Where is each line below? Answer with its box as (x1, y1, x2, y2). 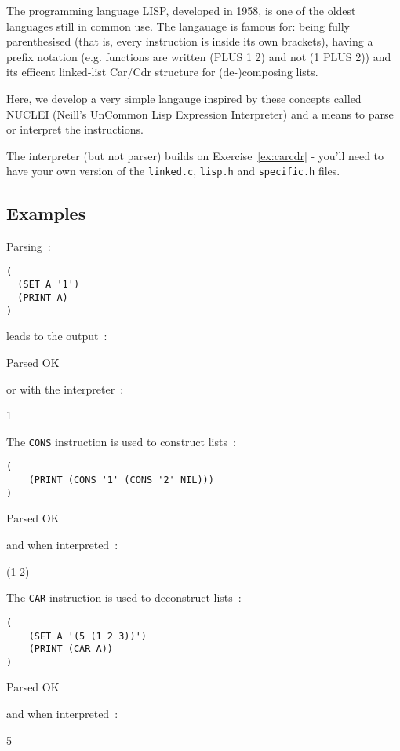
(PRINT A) (17, 292, 68, 304)
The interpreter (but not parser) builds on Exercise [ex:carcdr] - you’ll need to (6, 147, 384, 163)
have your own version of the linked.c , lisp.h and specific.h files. (6, 163, 340, 179)
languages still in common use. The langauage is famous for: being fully (6, 17, 350, 34)
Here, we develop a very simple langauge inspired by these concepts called (6, 90, 362, 106)
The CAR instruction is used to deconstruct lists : (6, 589, 242, 606)
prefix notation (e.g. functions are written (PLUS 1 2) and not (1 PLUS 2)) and (6, 48, 391, 64)
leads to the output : (6, 328, 107, 344)
